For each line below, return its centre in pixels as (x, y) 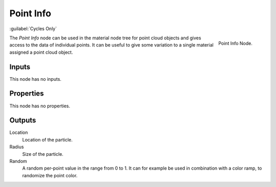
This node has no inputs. (35, 79)
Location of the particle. (47, 139)
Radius (17, 147)
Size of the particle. (43, 154)
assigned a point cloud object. (41, 52)
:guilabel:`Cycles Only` (33, 29)
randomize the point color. (50, 175)
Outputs (23, 120)
